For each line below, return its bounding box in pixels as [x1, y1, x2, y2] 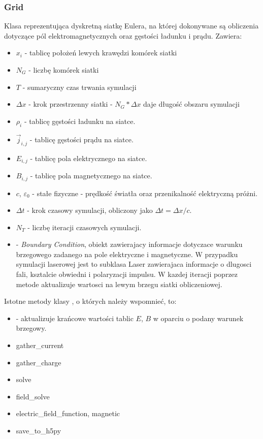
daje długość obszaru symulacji [143, 99, 240, 109]
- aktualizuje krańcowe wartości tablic [16, 312, 134, 323]
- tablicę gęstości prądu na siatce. [29, 134, 134, 144]
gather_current [16, 340, 64, 351]
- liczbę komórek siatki [28, 65, 99, 75]
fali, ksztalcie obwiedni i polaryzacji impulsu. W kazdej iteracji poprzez [16, 269, 238, 279]
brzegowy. [16, 323, 47, 333]
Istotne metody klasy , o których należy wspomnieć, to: [4, 296, 177, 306]
